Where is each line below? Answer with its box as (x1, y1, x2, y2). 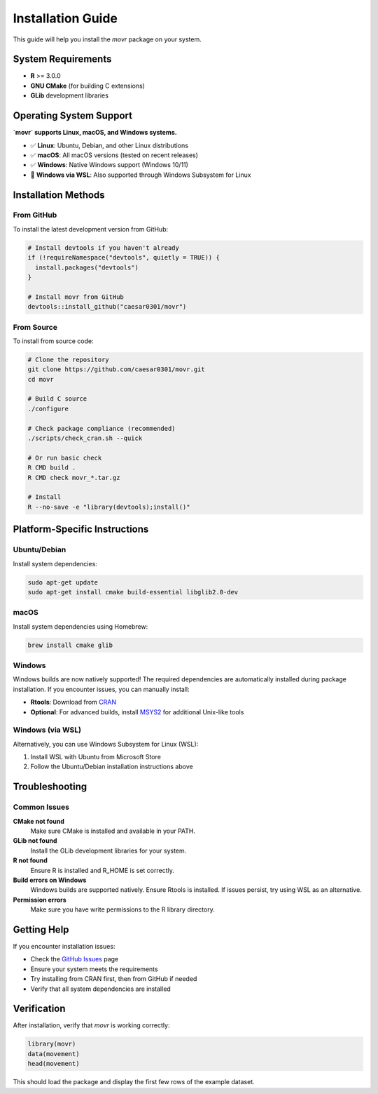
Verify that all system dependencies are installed (30, 985, 171, 993)
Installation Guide (13, 11, 118, 26)
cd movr (27, 375, 54, 383)
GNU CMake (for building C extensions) (30, 81, 145, 90)
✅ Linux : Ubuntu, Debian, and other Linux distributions (30, 141, 189, 149)
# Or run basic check (27, 453, 102, 462)
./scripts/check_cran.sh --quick (27, 434, 143, 442)
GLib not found (13, 836, 57, 845)
